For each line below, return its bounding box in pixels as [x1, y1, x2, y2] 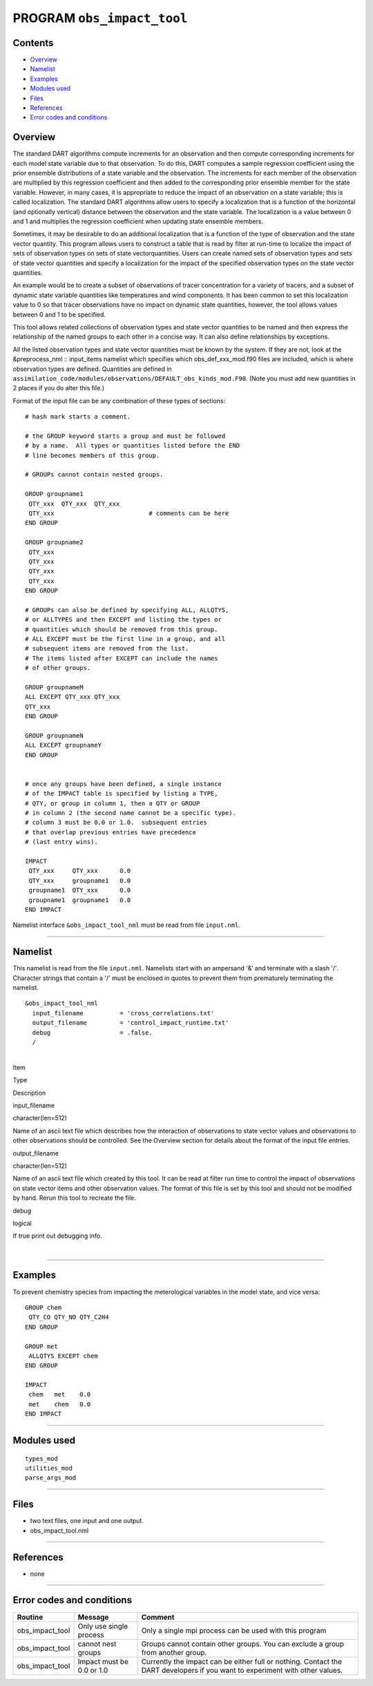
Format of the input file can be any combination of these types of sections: [12, 396, 226, 405]
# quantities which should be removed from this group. [25, 625, 218, 633]
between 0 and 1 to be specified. [12, 310, 106, 318]
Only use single [77, 1621, 128, 1631]
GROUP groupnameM [25, 684, 84, 691]
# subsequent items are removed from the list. [25, 644, 189, 653]
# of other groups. [25, 664, 91, 672]
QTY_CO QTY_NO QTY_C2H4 [28, 1313, 109, 1321]
